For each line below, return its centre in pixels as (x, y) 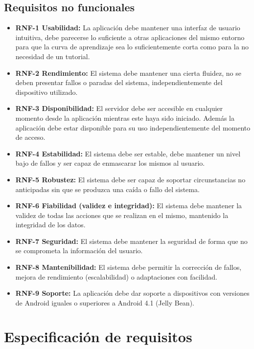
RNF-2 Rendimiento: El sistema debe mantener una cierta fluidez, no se (128, 73)
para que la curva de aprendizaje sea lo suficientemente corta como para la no (132, 47)
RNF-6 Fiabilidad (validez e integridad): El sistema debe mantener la (129, 206)
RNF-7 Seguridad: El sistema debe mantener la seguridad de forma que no (131, 241)
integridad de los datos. (50, 225)
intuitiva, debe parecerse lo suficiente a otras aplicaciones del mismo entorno (130, 37)
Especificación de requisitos (98, 336)
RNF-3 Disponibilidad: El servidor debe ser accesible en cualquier (119, 108)
